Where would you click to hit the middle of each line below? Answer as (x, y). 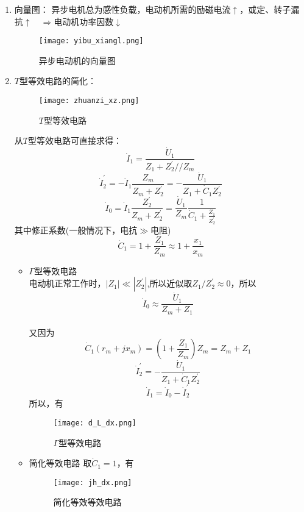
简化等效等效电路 (87, 502)
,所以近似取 (170, 283)
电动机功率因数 (84, 21)
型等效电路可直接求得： (75, 140)
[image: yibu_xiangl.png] (91, 41)
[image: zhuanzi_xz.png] (89, 101)
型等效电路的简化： (58, 81)
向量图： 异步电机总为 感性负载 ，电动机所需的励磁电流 (122, 9)
